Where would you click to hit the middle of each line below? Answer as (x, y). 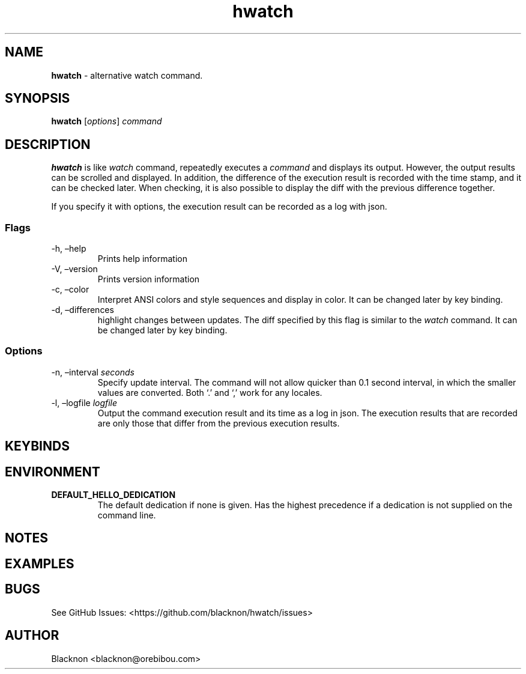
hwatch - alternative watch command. (127, 75)
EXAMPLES (40, 563)
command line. (127, 515)
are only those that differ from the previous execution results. (219, 423)
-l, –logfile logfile (84, 402)
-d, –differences (83, 310)
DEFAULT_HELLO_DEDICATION (113, 495)
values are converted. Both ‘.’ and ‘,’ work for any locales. (210, 392)
